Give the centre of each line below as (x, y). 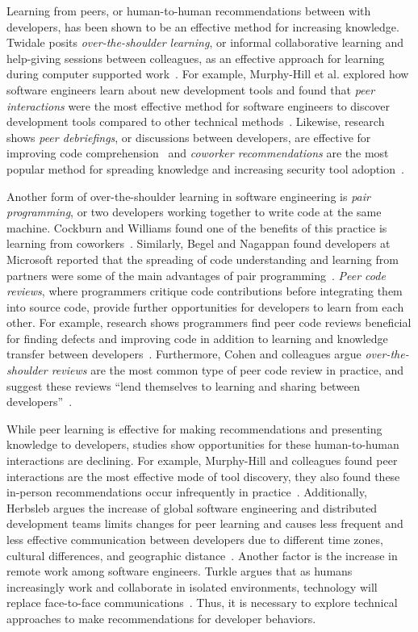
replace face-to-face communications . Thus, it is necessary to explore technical (202, 603)
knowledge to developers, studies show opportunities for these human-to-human (203, 444)
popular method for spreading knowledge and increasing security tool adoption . (205, 168)
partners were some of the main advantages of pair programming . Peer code (196, 275)
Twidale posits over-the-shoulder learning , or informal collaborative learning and (205, 42)
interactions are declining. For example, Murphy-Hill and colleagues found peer (202, 460)
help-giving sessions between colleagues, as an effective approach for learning (196, 58)
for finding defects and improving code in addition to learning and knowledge (197, 338)
